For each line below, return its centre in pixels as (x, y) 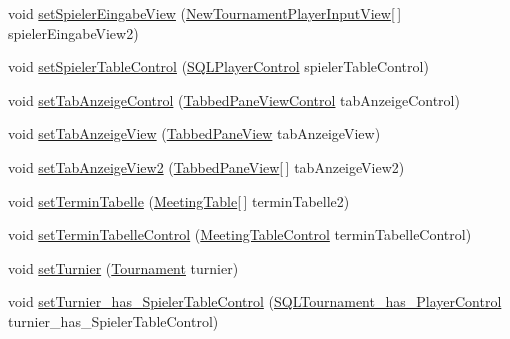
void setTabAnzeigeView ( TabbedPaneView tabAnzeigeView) (194, 133)
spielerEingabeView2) (73, 32)
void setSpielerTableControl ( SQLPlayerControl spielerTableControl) (218, 66)
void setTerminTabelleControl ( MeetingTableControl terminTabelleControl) (240, 234)
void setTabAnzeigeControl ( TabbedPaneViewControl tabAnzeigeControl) (234, 99)
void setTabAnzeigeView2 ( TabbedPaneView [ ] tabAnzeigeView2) (206, 166)
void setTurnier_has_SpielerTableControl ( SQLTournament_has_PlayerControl (255, 301)
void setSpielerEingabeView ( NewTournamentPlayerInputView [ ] (205, 13)
